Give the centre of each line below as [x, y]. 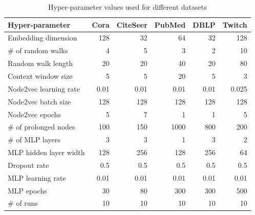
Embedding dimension [42, 38]
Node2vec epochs [34, 114]
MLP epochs [27, 190]
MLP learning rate [37, 177]
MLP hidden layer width [46, 152]
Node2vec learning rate [44, 88]
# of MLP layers [34, 139]
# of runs [23, 203]
